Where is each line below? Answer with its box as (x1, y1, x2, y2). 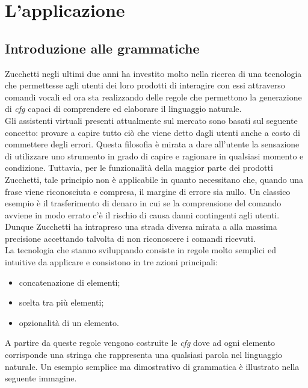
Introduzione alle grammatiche (5, 38, 200, 57)
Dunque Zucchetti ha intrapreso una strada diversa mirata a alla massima (5, 220, 277, 233)
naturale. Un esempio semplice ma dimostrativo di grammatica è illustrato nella (5, 360, 300, 372)
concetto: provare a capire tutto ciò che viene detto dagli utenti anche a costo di (5, 126, 300, 138)
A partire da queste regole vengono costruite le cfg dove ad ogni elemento (5, 336, 276, 349)
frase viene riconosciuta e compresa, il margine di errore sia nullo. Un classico (5, 185, 291, 197)
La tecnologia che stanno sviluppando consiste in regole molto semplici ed (5, 244, 276, 256)
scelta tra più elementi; (19, 296, 104, 309)
